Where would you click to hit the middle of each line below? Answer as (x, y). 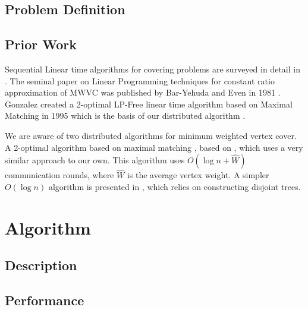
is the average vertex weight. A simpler (198, 175)
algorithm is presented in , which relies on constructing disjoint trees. (175, 186)
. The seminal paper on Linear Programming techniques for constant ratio (140, 80)
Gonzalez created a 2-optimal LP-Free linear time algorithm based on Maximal (149, 104)
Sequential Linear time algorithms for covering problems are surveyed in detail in (153, 69)
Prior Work (41, 44)
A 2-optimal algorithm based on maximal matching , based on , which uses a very (154, 147)
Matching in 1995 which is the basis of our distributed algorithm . (125, 116)
